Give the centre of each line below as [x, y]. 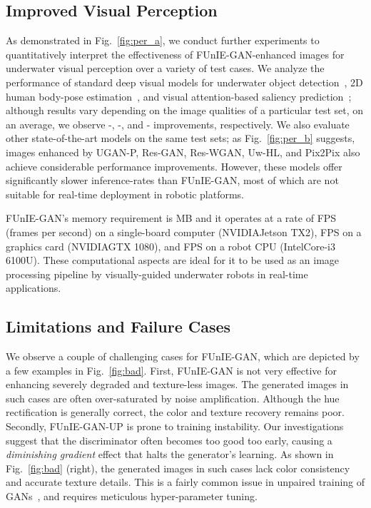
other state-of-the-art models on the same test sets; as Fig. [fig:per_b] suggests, [181, 138]
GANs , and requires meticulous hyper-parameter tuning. [132, 496]
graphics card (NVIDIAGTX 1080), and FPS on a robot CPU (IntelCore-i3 [171, 246]
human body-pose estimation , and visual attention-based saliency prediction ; [179, 96]
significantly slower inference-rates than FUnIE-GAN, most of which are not [172, 180]
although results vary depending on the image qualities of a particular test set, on [185, 110]
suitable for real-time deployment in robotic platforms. [125, 194]
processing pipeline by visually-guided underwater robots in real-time [157, 274]
